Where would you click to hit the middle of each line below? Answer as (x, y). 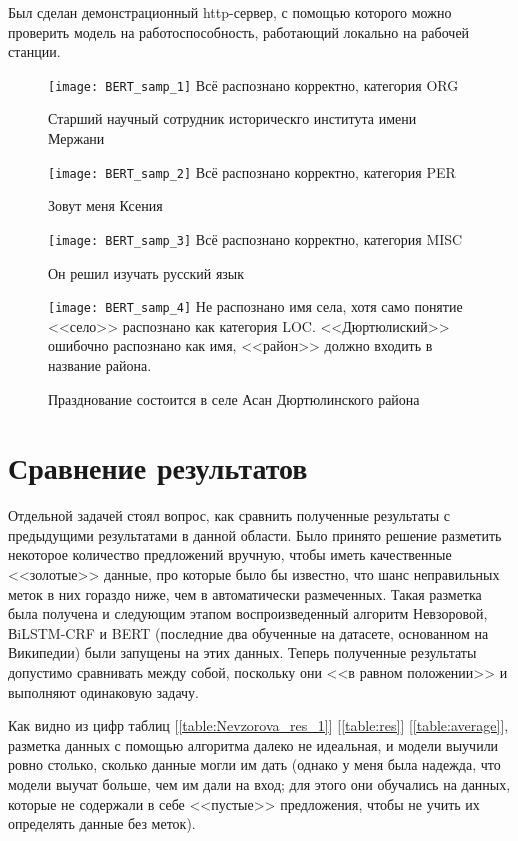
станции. (34, 51)
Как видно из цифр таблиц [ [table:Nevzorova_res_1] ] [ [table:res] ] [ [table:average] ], (258, 725)
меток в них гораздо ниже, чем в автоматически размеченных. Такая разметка (245, 593)
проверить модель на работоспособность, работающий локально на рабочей (239, 31)
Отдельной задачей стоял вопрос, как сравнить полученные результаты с (229, 515)
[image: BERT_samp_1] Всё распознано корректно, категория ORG (253, 84)
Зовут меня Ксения (105, 205)
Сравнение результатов (158, 467)
